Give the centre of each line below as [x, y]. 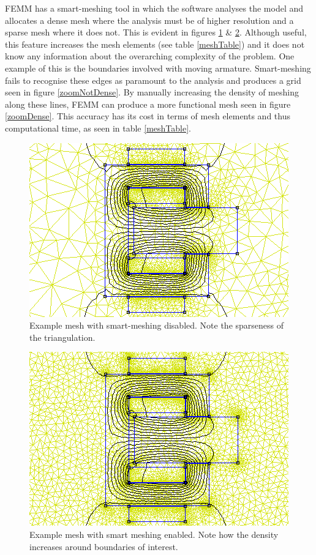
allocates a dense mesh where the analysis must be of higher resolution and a [149, 20]
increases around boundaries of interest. [104, 546]
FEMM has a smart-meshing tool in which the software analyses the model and [154, 8]
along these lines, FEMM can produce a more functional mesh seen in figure [148, 104]
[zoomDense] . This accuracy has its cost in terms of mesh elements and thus [148, 116]
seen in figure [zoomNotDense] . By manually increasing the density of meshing [152, 92]
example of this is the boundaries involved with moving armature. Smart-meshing [158, 68]
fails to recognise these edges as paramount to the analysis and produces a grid [153, 80]
